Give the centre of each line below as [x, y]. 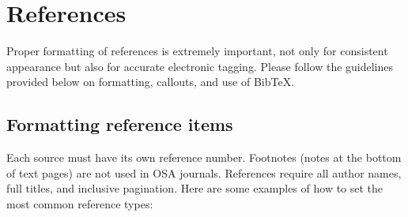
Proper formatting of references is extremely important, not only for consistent [197, 51]
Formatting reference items [120, 124]
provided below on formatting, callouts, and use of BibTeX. [151, 82]
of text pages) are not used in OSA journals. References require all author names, [204, 172]
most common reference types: [80, 203]
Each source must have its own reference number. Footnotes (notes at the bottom [204, 157]
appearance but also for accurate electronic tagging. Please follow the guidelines [200, 66]
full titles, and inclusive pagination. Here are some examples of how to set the [195, 188]
